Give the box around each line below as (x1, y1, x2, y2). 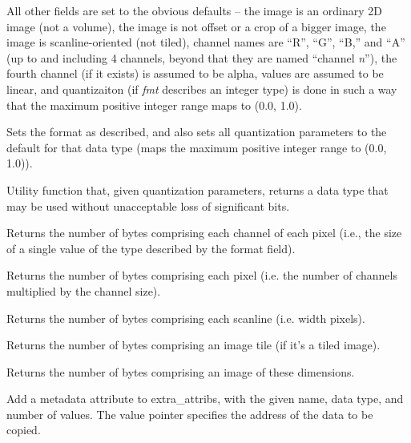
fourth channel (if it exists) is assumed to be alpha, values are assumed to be (6, 65, 384, 82)
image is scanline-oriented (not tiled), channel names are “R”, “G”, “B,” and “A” (6, 34, 405, 50)
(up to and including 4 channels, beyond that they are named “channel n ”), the (6, 49, 397, 66)
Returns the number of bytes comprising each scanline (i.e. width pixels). (6, 309, 365, 326)
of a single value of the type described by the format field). (6, 240, 296, 256)
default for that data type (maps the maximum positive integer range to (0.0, (6, 139, 387, 155)
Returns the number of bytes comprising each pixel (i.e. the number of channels (6, 267, 397, 284)
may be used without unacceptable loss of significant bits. (6, 197, 290, 214)
